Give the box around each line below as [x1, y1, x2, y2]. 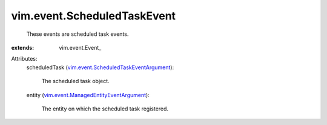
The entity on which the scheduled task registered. [41, 105, 169, 112]
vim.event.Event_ [59, 44, 102, 51]
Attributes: [11, 55, 38, 62]
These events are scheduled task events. [26, 30, 129, 38]
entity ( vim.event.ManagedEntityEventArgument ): [26, 91, 150, 98]
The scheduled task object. [41, 78, 110, 85]
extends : [11, 44, 35, 51]
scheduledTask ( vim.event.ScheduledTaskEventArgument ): [26, 64, 174, 71]
